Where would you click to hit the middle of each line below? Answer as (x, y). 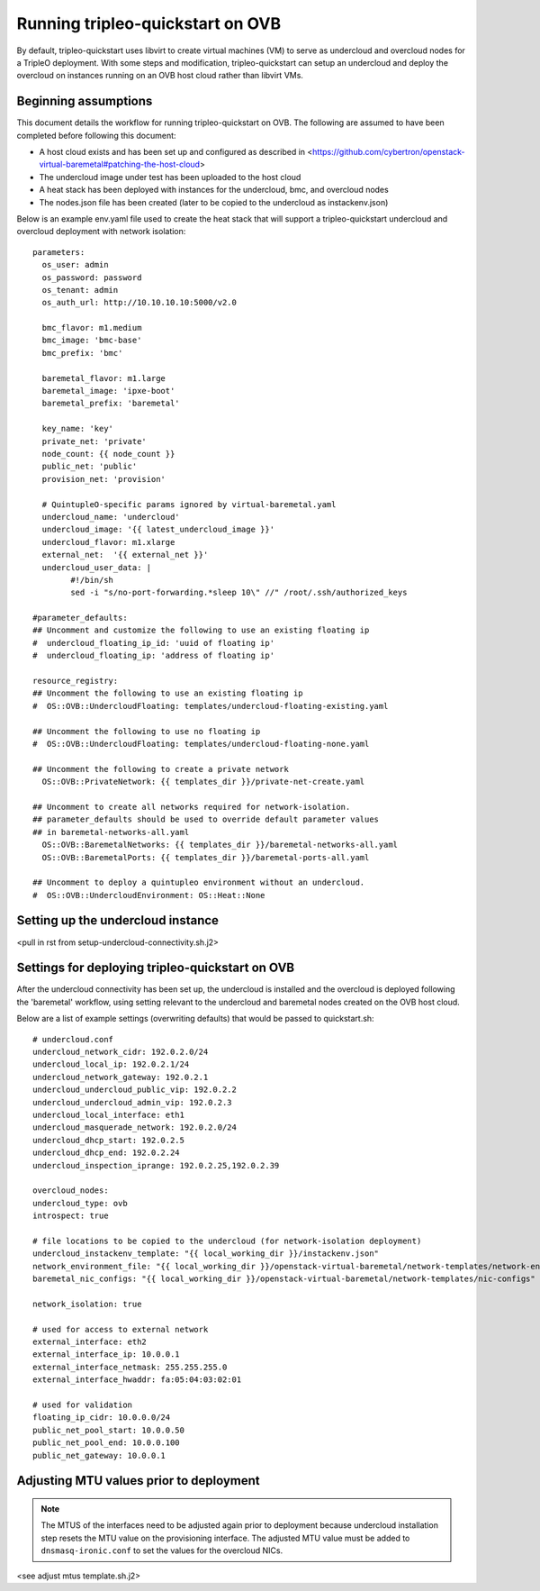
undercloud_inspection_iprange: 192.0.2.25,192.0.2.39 (156, 1165)
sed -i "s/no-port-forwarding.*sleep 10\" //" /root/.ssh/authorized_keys (239, 593)
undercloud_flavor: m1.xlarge (108, 542)
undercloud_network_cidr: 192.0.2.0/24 (121, 1052)
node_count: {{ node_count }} (108, 454)
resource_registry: (76, 681)
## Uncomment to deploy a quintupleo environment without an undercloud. (199, 882)
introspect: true (71, 1216)
